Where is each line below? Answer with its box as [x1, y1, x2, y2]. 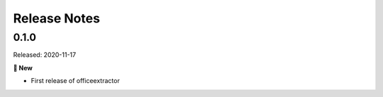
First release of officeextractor [30, 77, 120, 85]
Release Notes [13, 11, 101, 26]
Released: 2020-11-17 [13, 51, 77, 59]
